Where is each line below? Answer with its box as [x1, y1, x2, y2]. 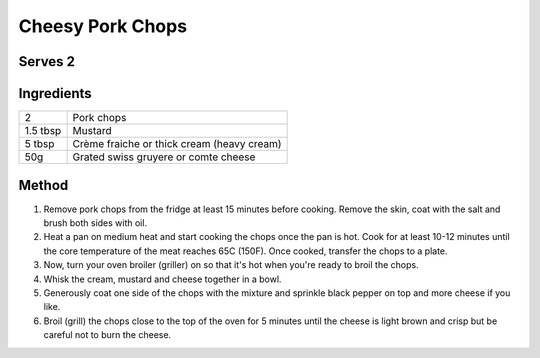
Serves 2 [18, 53, 75, 70]
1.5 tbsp [24, 124, 62, 138]
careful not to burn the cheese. [43, 329, 172, 341]
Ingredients [18, 85, 92, 102]
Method [18, 176, 69, 194]
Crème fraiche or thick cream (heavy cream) [72, 137, 282, 151]
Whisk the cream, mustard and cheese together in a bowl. [43, 273, 282, 285]
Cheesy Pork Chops [18, 15, 188, 37]
